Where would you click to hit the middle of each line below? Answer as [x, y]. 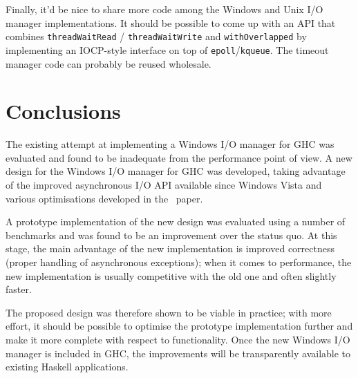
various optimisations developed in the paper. [104, 198]
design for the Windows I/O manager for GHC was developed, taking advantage [176, 171]
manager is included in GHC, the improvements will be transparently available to [178, 353]
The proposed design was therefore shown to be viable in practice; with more [169, 312]
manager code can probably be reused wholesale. [109, 63]
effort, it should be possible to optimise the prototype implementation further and [179, 326]
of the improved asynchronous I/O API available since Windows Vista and [164, 185]
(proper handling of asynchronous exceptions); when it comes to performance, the [179, 262]
